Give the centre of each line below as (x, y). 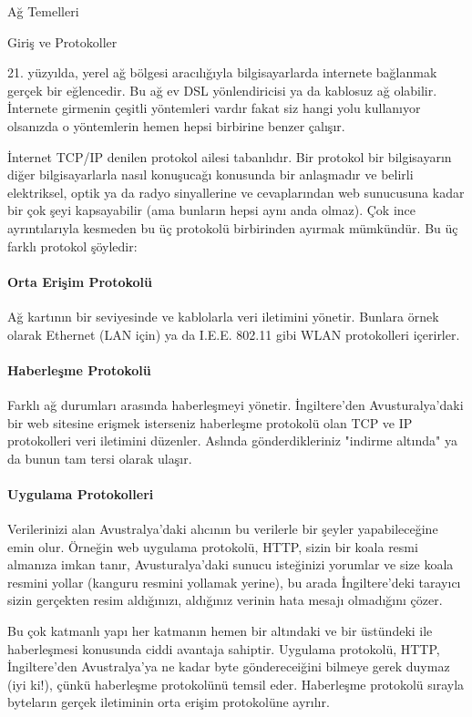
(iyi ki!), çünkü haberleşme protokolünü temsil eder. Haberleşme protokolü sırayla (236, 684)
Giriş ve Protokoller (62, 41)
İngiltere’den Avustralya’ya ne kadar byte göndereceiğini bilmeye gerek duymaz (229, 666)
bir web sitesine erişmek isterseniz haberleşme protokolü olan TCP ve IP (210, 422)
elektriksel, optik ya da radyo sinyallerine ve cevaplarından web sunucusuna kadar (236, 192)
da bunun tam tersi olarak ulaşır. (100, 458)
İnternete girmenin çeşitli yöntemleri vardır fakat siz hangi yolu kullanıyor (214, 108)
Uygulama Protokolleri (81, 493)
